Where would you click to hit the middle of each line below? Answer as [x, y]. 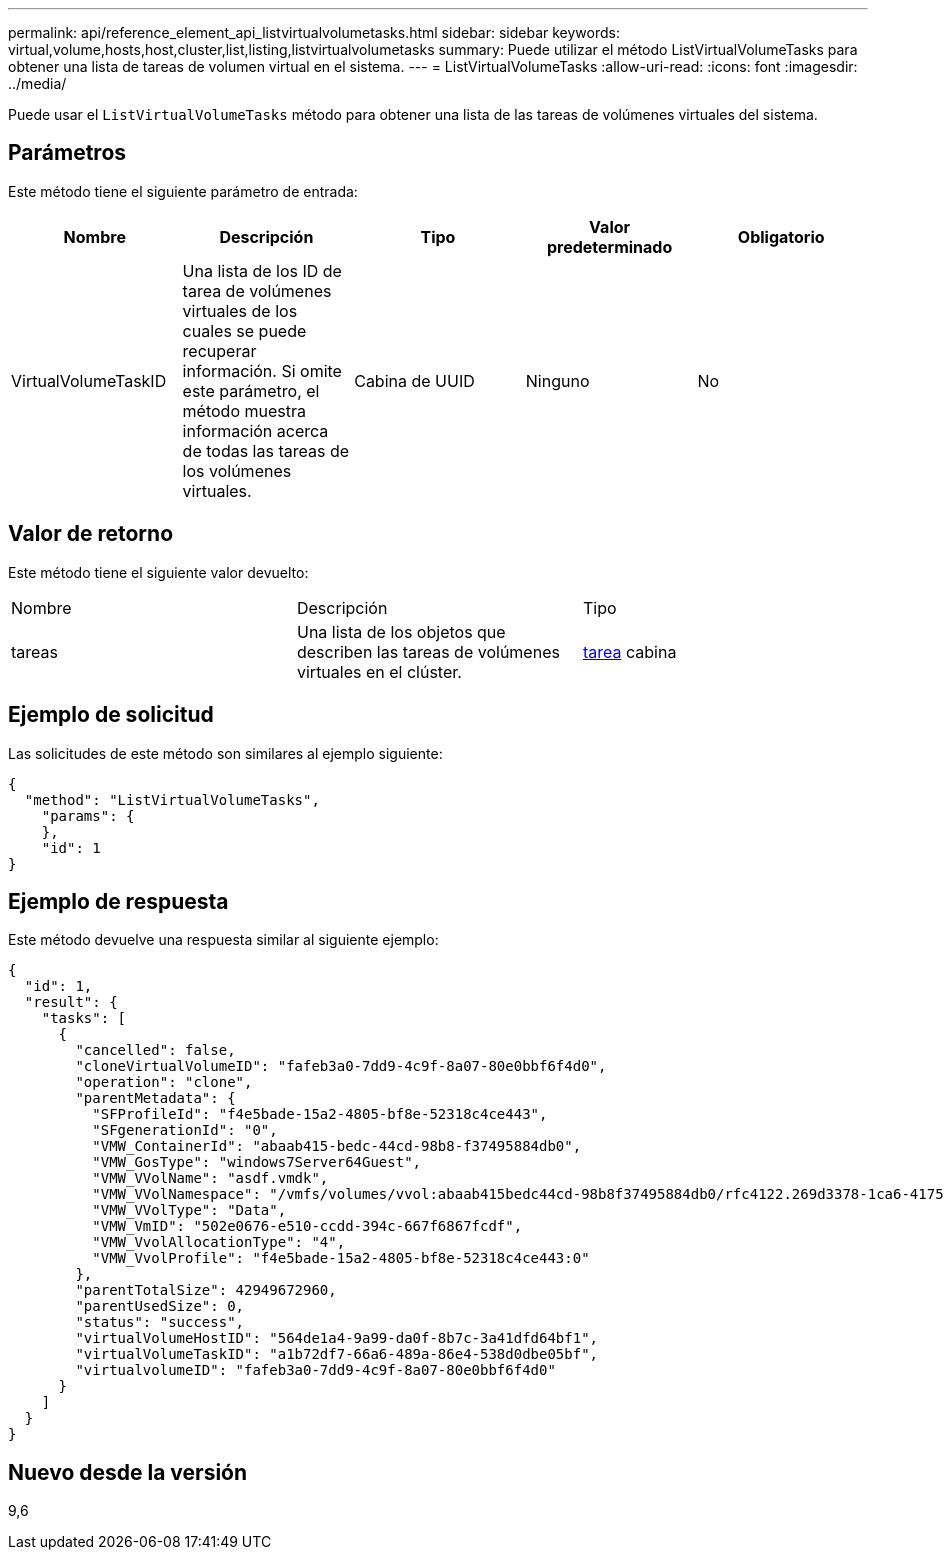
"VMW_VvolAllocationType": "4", [219, 1242]
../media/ [37, 83]
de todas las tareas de [266, 450]
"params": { [88, 815]
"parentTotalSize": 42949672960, [206, 1290]
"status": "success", [160, 1322]
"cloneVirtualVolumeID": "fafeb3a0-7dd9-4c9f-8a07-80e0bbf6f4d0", [341, 1066]
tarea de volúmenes [257, 290]
